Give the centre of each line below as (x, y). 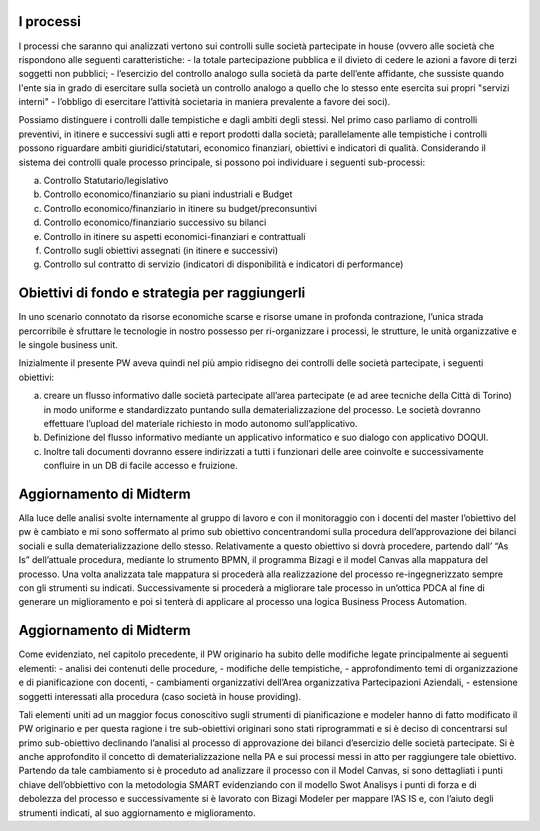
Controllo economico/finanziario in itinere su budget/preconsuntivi (180, 208)
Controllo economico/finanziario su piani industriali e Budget (168, 194)
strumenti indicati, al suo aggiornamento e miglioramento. (137, 812)
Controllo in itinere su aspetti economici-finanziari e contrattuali (174, 236)
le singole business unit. (68, 345)
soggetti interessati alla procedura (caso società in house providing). (160, 696)
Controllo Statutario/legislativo (106, 181)
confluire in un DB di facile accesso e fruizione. (141, 466)
